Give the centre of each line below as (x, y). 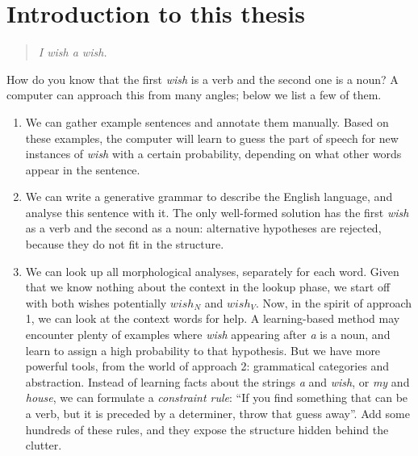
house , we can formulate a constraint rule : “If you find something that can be (217, 397)
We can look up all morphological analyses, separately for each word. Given (212, 271)
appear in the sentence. (83, 169)
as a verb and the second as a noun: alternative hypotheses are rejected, (203, 228)
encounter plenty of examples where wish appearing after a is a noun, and (208, 335)
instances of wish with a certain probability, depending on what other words (213, 154)
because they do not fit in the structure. (125, 244)
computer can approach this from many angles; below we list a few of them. (194, 95)
